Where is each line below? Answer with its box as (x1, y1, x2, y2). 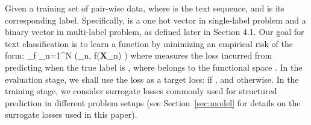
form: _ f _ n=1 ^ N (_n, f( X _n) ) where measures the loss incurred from (5, 49, 272, 62)
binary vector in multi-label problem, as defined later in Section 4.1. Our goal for (5, 25, 304, 38)
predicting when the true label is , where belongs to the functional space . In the (5, 60, 303, 73)
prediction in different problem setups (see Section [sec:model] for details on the (5, 96, 301, 109)
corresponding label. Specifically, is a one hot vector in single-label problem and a (5, 13, 306, 26)
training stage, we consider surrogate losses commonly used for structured (5, 85, 277, 97)
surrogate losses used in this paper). (5, 108, 137, 121)
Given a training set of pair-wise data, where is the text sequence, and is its (5, 2, 284, 14)
